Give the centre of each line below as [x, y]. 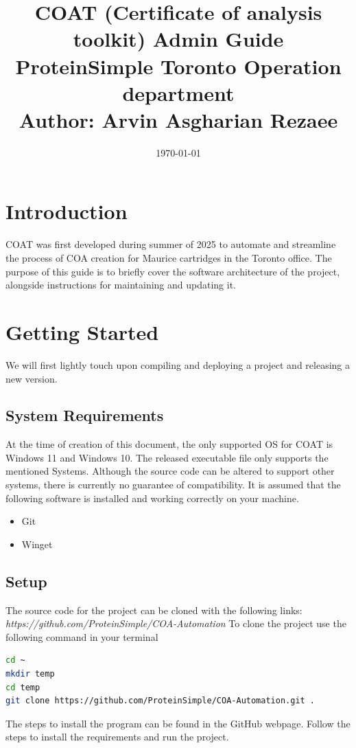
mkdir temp [30, 674]
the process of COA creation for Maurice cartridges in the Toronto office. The [169, 258]
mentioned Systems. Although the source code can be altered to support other [170, 471]
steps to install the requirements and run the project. [117, 737]
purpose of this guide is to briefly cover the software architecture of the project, [173, 271]
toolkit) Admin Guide [178, 39]
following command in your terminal [82, 636]
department [178, 92]
